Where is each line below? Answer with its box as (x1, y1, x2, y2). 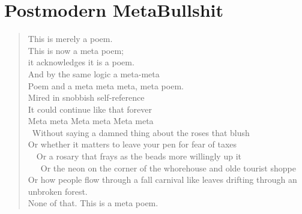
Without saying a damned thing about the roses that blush (32, 126, 250, 138)
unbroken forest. (28, 185, 88, 197)
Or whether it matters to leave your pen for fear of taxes (28, 138, 237, 150)
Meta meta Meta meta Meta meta (28, 114, 154, 127)
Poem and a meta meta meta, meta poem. (28, 79, 184, 92)
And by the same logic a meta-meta (28, 67, 160, 80)
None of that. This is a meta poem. (28, 197, 159, 209)
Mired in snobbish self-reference (28, 91, 145, 104)
